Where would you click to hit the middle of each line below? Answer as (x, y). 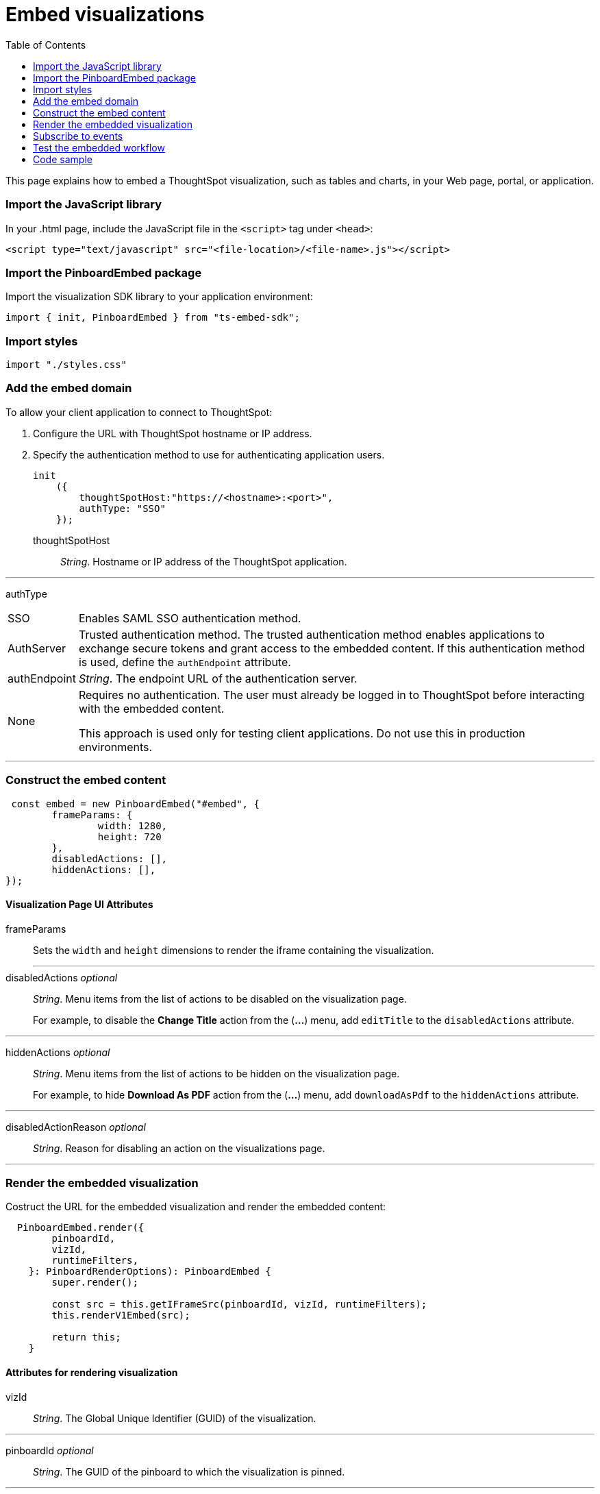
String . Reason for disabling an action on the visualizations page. (179, 1148)
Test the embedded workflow (99, 147)
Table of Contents (46, 45)
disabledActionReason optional (76, 1127)
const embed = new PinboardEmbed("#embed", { (135, 804)
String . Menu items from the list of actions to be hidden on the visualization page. (216, 1073)
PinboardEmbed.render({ (80, 1228)
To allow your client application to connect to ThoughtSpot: (139, 412)
